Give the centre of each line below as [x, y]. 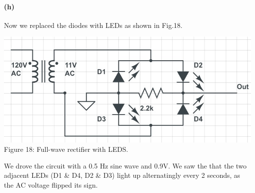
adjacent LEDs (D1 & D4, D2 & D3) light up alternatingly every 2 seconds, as [122, 175]
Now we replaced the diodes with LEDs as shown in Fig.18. [93, 25]
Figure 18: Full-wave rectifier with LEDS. [66, 149]
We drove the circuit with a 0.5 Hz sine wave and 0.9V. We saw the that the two [125, 165]
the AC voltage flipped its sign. [51, 185]
